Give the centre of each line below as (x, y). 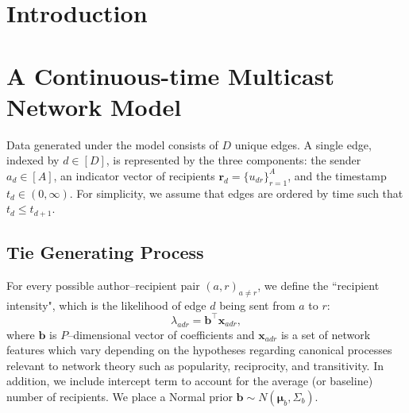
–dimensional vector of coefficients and (161, 334)
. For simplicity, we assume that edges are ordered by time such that (236, 193)
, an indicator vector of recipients (134, 175)
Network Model (94, 106)
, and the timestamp (337, 175)
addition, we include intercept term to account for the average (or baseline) (190, 381)
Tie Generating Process (105, 252)
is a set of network (326, 334)
